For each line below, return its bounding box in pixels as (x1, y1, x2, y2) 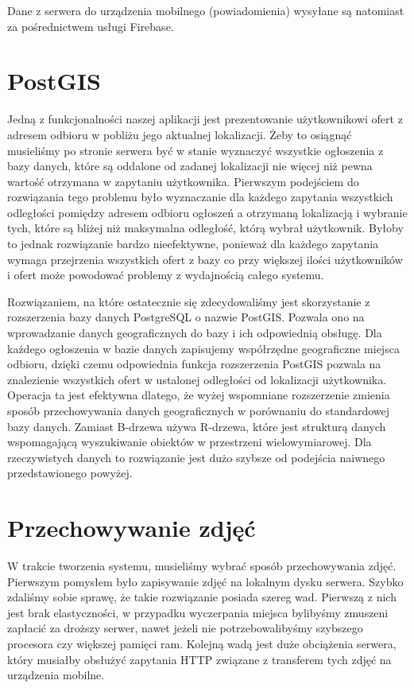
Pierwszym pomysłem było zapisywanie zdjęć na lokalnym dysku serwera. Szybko (7, 573, 404, 589)
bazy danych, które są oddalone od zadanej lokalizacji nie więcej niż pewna (7, 157, 373, 174)
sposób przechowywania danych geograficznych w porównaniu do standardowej (7, 402, 390, 418)
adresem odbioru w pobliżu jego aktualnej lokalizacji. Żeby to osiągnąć (7, 126, 352, 142)
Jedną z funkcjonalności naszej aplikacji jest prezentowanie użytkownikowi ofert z (7, 111, 403, 127)
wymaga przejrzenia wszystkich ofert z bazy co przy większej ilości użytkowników (7, 251, 403, 267)
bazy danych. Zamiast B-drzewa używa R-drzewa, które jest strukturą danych (7, 418, 386, 434)
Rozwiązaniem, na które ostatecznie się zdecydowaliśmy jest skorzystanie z (7, 293, 370, 309)
